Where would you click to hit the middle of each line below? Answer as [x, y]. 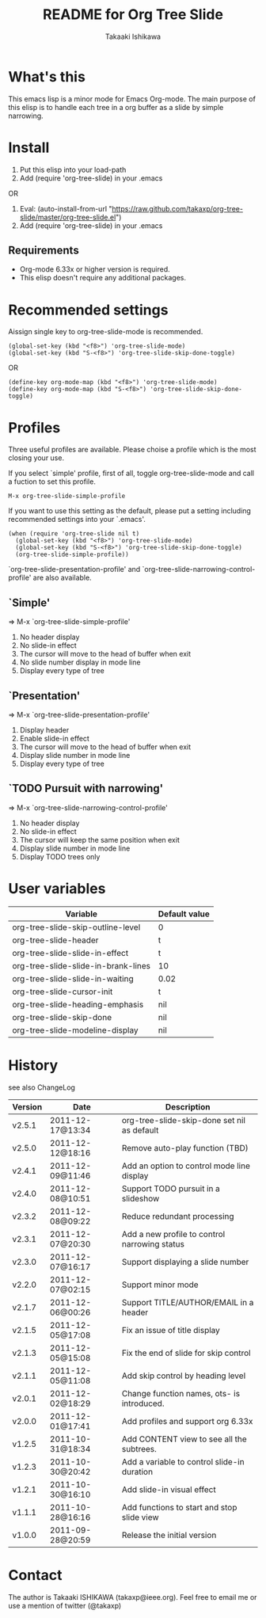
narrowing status [153, 1243]
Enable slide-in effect [54, 738]
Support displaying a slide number [185, 1262]
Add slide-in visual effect [169, 1489]
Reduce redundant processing [178, 1216]
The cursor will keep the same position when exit [99, 839]
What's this [47, 76]
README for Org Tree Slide [133, 15]
